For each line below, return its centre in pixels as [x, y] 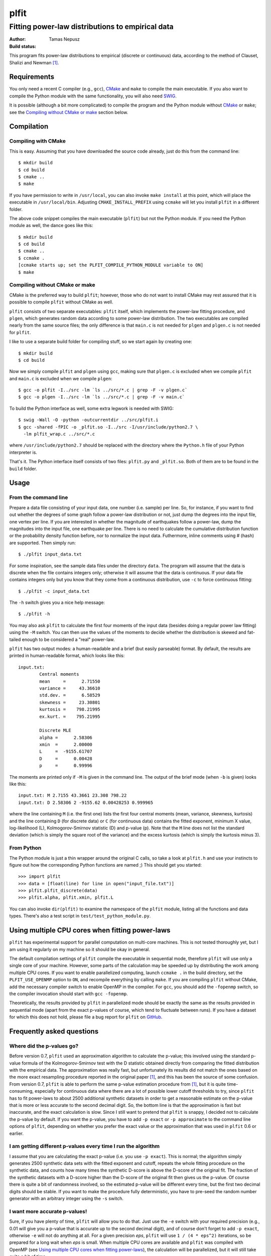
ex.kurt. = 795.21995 [70, 716]
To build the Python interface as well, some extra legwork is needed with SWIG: [92, 408]
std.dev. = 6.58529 [70, 695]
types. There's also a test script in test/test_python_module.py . [80, 916]
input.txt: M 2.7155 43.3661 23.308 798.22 [73, 796]
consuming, [21, 1091]
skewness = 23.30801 [70, 702]
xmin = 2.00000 [66, 745]
